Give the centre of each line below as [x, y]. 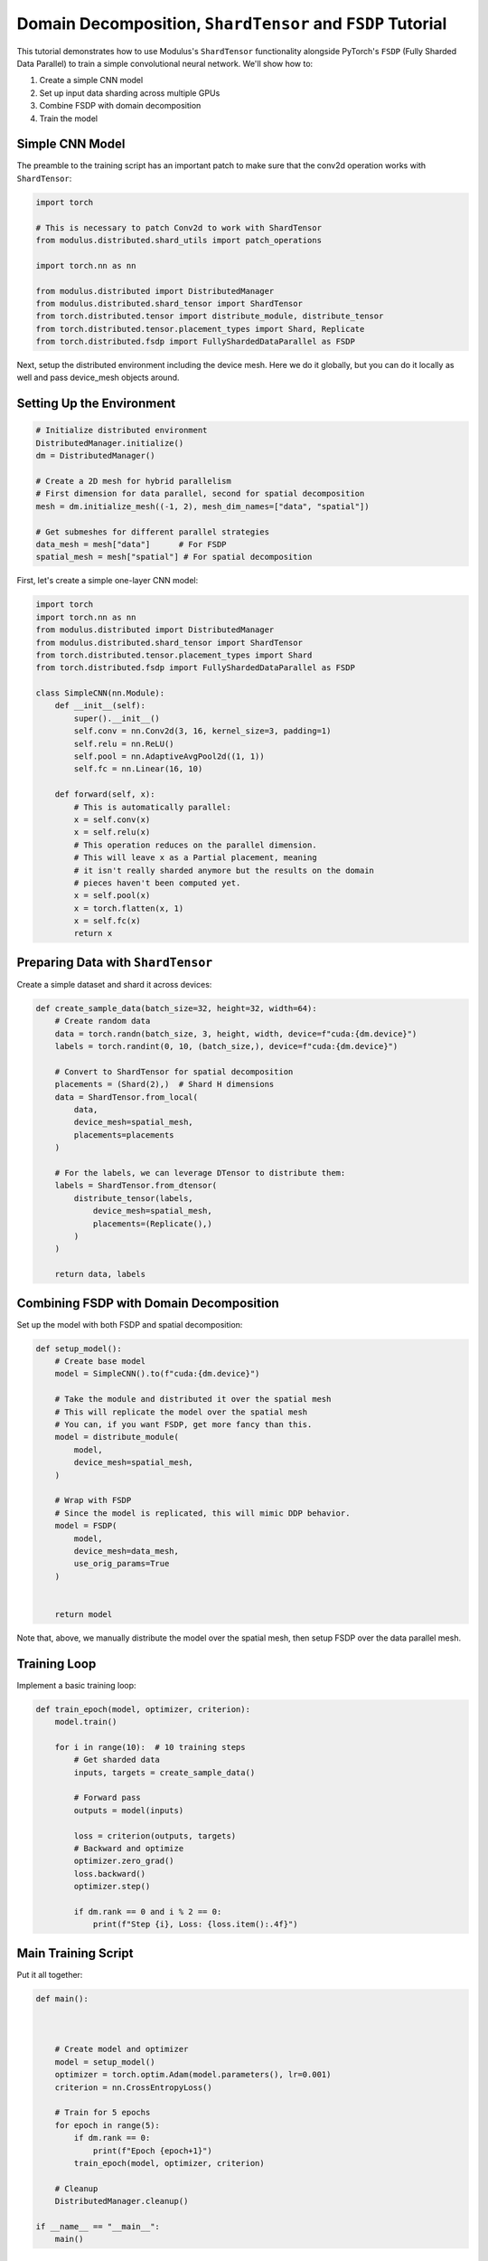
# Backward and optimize [129, 1849]
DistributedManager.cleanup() [122, 2201]
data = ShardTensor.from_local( [127, 1097]
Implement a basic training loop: [76, 1685]
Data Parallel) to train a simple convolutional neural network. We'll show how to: [165, 63]
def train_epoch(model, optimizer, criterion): [143, 1709]
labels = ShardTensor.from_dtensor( [136, 1186]
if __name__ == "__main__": [98, 2226]
